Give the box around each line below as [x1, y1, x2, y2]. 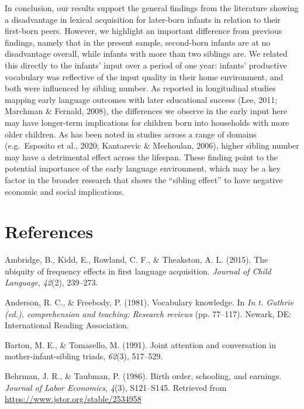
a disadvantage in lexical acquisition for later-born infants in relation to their [5, 13, 281, 25]
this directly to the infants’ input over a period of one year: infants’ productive [5, 59, 287, 71]
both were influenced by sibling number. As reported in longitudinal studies [5, 82, 276, 94]
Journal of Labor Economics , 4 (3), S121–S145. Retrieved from [5, 381, 227, 393]
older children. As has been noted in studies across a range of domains [5, 128, 257, 140]
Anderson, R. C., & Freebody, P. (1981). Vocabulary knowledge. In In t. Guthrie [5, 296, 294, 308]
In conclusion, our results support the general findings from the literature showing [5, 2, 299, 13]
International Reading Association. [5, 319, 129, 331]
